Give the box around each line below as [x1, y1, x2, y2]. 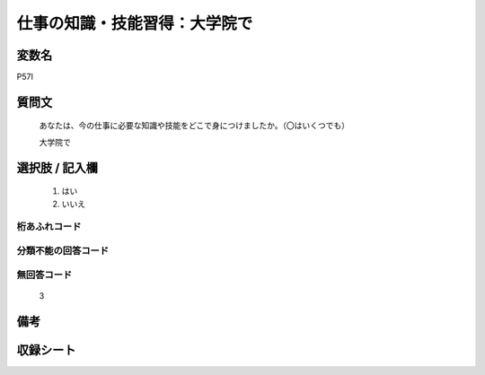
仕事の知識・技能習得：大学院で [16, 13, 253, 33]
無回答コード [16, 268, 73, 281]
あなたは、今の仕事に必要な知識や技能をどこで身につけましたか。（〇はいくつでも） [39, 120, 350, 131]
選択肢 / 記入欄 [16, 160, 99, 175]
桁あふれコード [16, 221, 82, 233]
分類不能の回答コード [16, 244, 110, 257]
